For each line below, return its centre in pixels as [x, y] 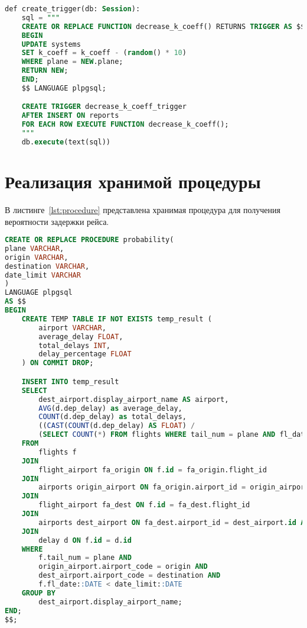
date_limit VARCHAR [43, 275]
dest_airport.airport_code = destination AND [130, 576]
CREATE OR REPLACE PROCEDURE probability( [89, 240]
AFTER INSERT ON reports [70, 116]
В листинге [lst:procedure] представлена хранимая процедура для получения [143, 209]
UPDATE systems [51, 44]
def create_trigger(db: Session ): [73, 9]
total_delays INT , [74, 345]
